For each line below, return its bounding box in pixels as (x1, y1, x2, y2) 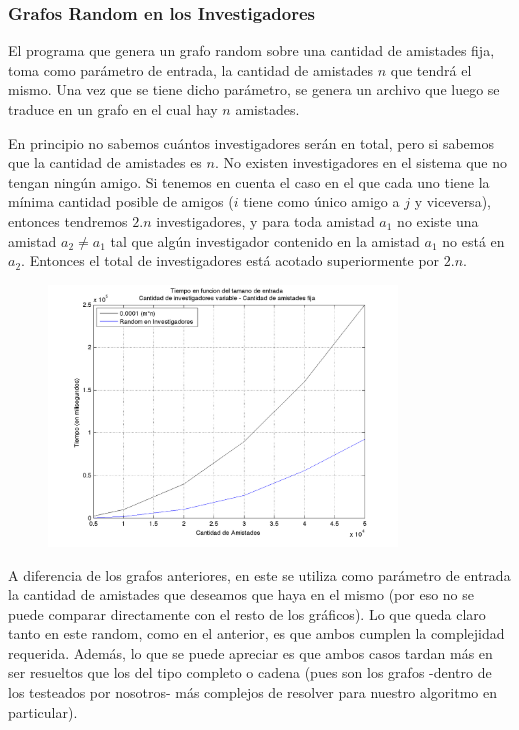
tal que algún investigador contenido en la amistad (110, 230, 420, 251)
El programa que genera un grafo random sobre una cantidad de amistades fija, (8, 40, 495, 61)
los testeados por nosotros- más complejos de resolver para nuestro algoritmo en (8, 682, 497, 703)
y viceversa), (414, 191, 491, 212)
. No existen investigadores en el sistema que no (214, 152, 507, 173)
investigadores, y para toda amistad (156, 210, 375, 231)
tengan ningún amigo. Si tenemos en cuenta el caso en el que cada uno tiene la (8, 171, 490, 192)
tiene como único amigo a (243, 191, 400, 212)
